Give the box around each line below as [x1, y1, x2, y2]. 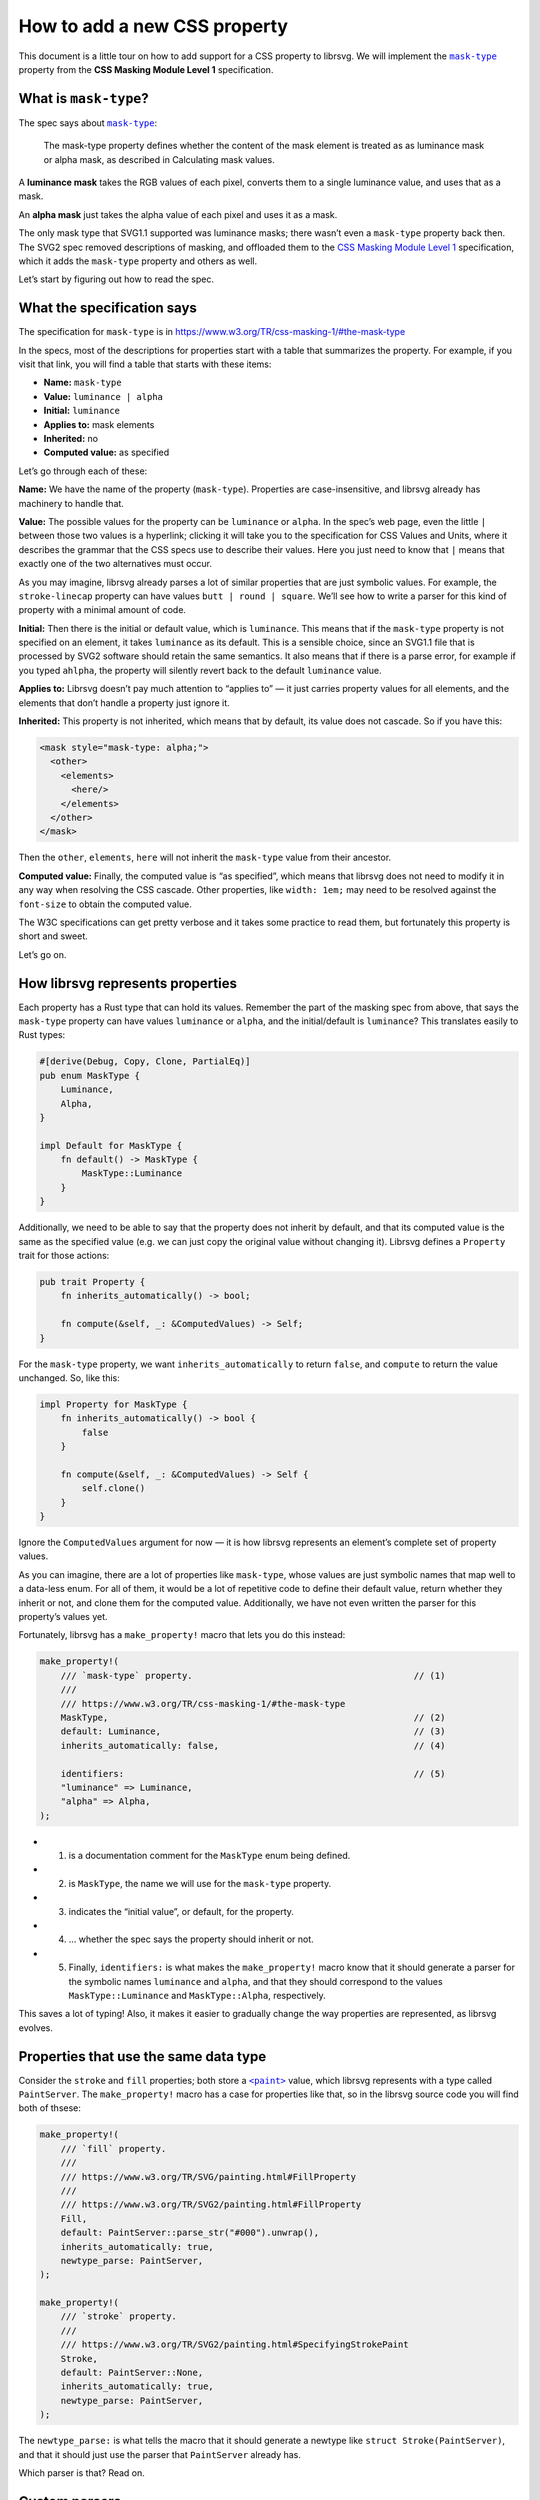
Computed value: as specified [43, 446, 170, 459]
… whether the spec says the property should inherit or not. [68, 1933, 314, 1945]
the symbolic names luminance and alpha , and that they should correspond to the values [68, 1975, 444, 1987]
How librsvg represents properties [18, 975, 237, 992]
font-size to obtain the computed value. [18, 898, 192, 910]
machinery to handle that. [18, 497, 125, 509]
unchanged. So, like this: [18, 1371, 120, 1384]
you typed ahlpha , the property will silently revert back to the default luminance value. [18, 664, 382, 676]
